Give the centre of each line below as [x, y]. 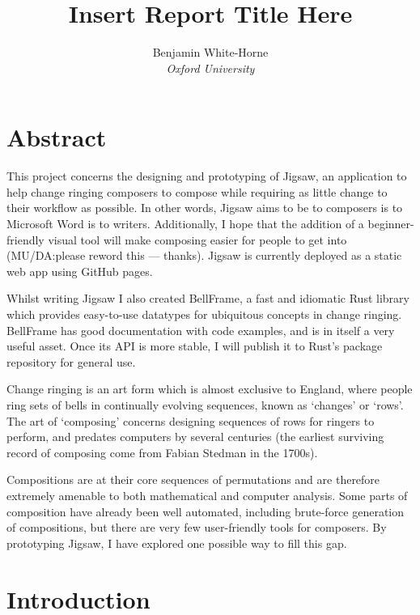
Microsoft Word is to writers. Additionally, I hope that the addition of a [185, 224]
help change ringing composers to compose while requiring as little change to [197, 191]
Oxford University [210, 68]
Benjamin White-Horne [210, 52]
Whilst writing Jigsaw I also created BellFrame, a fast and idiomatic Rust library [208, 298]
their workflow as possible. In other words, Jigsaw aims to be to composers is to [205, 208]
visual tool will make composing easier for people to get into [197, 239]
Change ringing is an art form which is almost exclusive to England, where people [210, 389]
